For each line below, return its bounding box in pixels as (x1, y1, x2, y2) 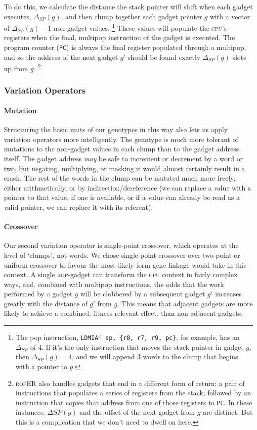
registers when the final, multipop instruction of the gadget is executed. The (4, 32, 235, 43)
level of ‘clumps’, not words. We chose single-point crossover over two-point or (4, 249, 240, 260)
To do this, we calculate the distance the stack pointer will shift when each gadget (4, 1, 253, 11)
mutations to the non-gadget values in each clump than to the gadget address (4, 143, 239, 154)
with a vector (210, 11, 250, 21)
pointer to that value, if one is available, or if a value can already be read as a (4, 192, 240, 202)
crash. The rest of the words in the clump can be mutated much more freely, (4, 173, 236, 183)
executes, (4, 11, 31, 21)
